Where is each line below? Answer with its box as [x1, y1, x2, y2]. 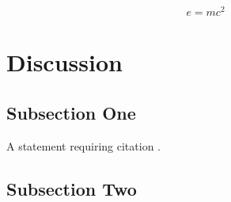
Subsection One [6, 100, 136, 124]
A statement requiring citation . [6, 137, 161, 154]
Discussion [6, 46, 123, 78]
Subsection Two [6, 176, 137, 200]
